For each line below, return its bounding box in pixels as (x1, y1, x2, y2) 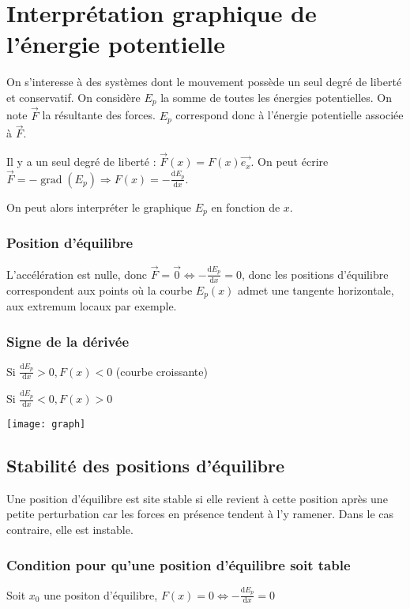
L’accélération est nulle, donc (6, 265, 148, 282)
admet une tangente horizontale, (238, 281, 394, 298)
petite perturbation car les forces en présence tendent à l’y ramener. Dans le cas (6, 506, 394, 522)
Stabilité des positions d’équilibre (6, 453, 285, 477)
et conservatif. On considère (6, 88, 141, 105)
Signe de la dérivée (6, 331, 130, 351)
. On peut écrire (250, 153, 329, 170)
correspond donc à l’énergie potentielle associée (175, 107, 404, 123)
